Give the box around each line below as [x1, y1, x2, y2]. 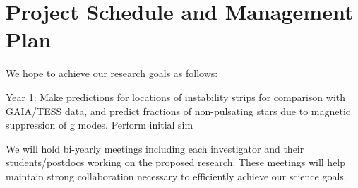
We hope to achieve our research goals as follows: [6, 66, 218, 81]
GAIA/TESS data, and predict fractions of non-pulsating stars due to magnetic [6, 103, 351, 118]
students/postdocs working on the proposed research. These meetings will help [6, 155, 346, 170]
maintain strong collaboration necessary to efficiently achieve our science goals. [6, 168, 347, 183]
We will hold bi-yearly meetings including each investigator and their [6, 141, 304, 155]
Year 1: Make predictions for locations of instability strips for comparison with [6, 89, 346, 104]
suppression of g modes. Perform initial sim [6, 117, 193, 132]
